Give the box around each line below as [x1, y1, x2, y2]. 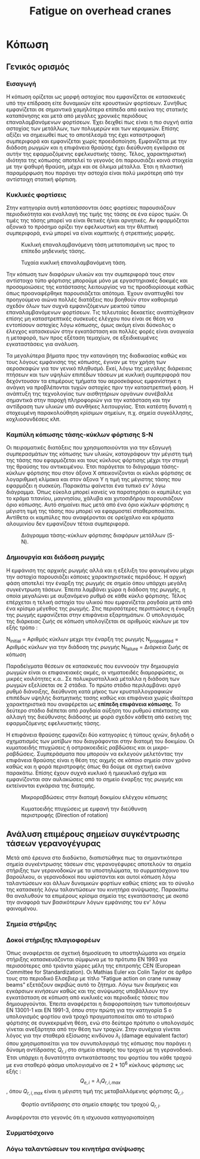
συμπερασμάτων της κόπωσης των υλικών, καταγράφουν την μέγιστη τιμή [6, 450, 193, 458]
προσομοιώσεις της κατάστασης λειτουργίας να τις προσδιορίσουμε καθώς [6, 283, 195, 290]
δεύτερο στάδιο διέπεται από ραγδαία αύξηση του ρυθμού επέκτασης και [6, 707, 189, 714]
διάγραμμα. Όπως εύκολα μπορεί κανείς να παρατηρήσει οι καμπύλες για [6, 488, 191, 496]
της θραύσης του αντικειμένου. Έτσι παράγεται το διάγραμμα [6, 463, 160, 470]
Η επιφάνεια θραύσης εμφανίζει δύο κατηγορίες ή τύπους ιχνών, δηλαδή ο [6, 731, 195, 739]
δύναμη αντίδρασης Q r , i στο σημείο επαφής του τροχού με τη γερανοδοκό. [6, 1046, 193, 1054]
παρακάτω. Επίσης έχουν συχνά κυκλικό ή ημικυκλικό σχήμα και [6, 769, 167, 776]
